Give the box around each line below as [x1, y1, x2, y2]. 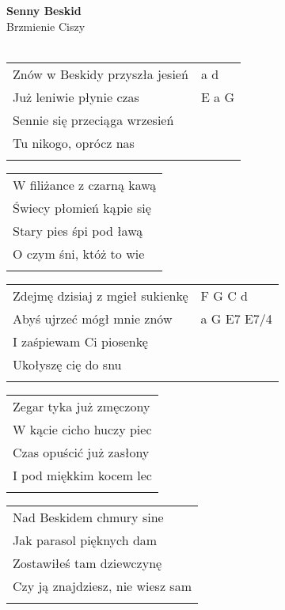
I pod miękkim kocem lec [13, 465, 152, 484]
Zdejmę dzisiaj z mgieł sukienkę [13, 286, 188, 305]
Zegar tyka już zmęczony [13, 396, 150, 415]
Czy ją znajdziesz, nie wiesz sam [13, 576, 192, 595]
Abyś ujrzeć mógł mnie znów [13, 309, 173, 328]
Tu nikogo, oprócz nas [13, 133, 135, 152]
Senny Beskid [6, 2, 82, 18]
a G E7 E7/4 [200, 309, 272, 328]
